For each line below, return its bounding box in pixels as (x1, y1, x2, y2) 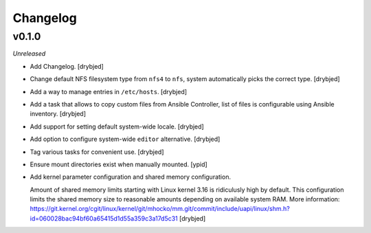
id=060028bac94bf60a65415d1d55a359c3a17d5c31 (30, 214, 178, 223)
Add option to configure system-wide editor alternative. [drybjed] (30, 135, 221, 144)
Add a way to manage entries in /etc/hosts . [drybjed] (30, 87, 188, 96)
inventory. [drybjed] (30, 110, 86, 118)
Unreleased (12, 49, 46, 58)
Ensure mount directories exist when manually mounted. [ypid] (30, 160, 207, 168)
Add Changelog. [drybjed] (30, 62, 104, 70)
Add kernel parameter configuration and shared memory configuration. (30, 173, 232, 181)
